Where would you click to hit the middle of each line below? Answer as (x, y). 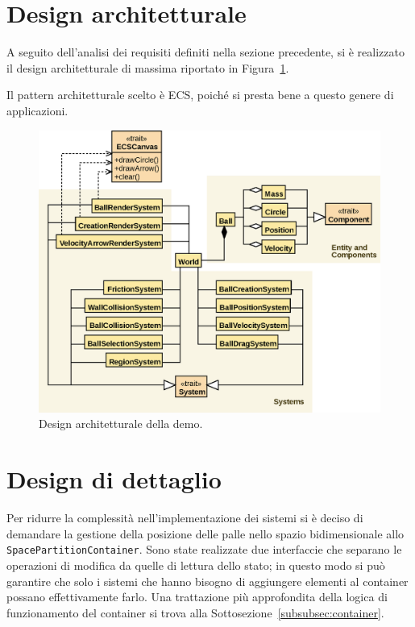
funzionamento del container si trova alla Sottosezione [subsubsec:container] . (195, 612)
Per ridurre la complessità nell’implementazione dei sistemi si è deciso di (185, 518)
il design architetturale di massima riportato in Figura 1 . (148, 67)
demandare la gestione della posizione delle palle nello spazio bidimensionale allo (205, 533)
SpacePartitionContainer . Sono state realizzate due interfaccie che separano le (204, 549)
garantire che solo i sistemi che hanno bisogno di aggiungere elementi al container (207, 581)
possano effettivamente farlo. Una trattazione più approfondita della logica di (197, 597)
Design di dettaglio (114, 479)
